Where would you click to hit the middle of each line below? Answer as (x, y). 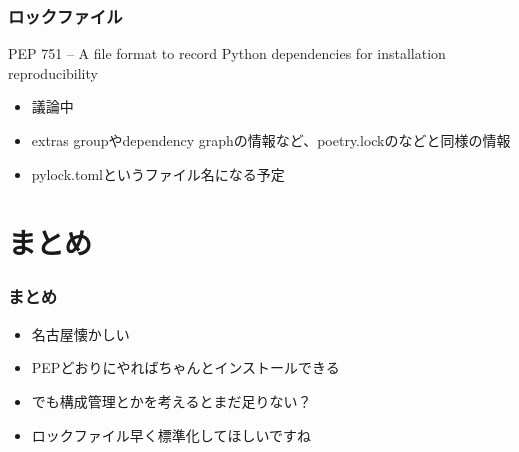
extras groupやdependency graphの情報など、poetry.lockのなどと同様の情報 (271, 140)
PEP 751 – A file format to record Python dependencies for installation (227, 53)
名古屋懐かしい (80, 333)
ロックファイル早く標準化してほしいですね (171, 434)
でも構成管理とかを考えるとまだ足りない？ (171, 400)
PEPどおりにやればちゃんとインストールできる (185, 367)
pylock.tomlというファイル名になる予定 (158, 173)
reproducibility (53, 72)
